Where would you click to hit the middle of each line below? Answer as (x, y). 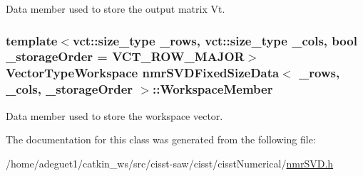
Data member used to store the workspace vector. (114, 115)
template (32, 40)
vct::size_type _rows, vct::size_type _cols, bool (215, 40)
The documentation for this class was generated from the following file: (161, 139)
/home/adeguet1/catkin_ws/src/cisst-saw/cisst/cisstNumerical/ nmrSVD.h (170, 163)
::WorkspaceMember (213, 89)
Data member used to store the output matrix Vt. (116, 9)
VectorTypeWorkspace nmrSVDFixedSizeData (143, 73)
